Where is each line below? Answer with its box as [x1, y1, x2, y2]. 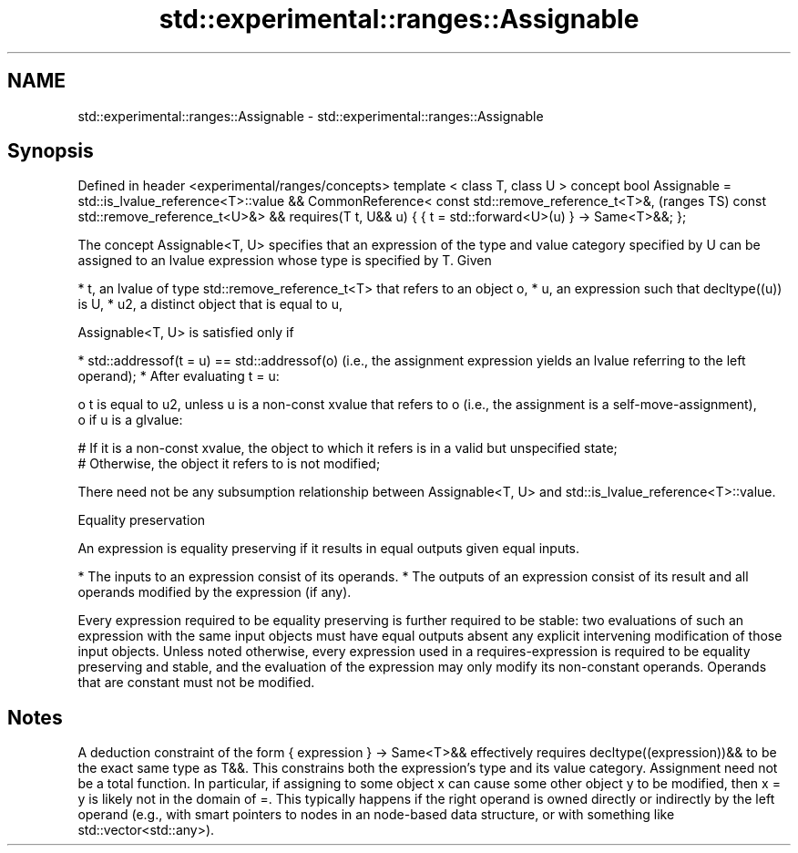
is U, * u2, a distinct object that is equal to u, [77, 296, 343, 313]
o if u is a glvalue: [77, 412, 183, 428]
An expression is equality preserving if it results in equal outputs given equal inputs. [77, 540, 580, 557]
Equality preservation [77, 512, 206, 529]
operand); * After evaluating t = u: [77, 368, 280, 385]
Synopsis [7, 139, 94, 163]
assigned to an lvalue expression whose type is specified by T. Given [77, 252, 492, 269]
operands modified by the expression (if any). [77, 584, 352, 601]
